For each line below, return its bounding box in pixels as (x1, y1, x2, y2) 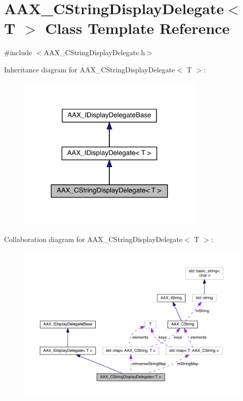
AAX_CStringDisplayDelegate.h (44, 47, 145, 58)
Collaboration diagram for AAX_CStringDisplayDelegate (4, 233, 183, 244)
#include (4, 47, 32, 58)
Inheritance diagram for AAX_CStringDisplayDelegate (4, 64, 175, 74)
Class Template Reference (45, 18, 230, 38)
